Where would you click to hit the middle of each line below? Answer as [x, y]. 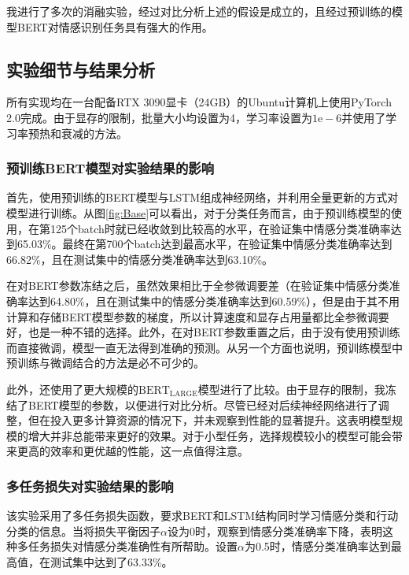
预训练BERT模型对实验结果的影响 [111, 168]
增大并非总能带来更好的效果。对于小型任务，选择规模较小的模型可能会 [210, 435]
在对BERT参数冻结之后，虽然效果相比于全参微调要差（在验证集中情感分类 [198, 286]
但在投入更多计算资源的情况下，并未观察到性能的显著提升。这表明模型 [210, 420]
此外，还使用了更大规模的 [72, 389]
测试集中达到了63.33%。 [111, 561]
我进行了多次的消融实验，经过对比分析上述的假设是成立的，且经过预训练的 [199, 11]
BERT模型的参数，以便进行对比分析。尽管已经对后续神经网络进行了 [203, 404]
